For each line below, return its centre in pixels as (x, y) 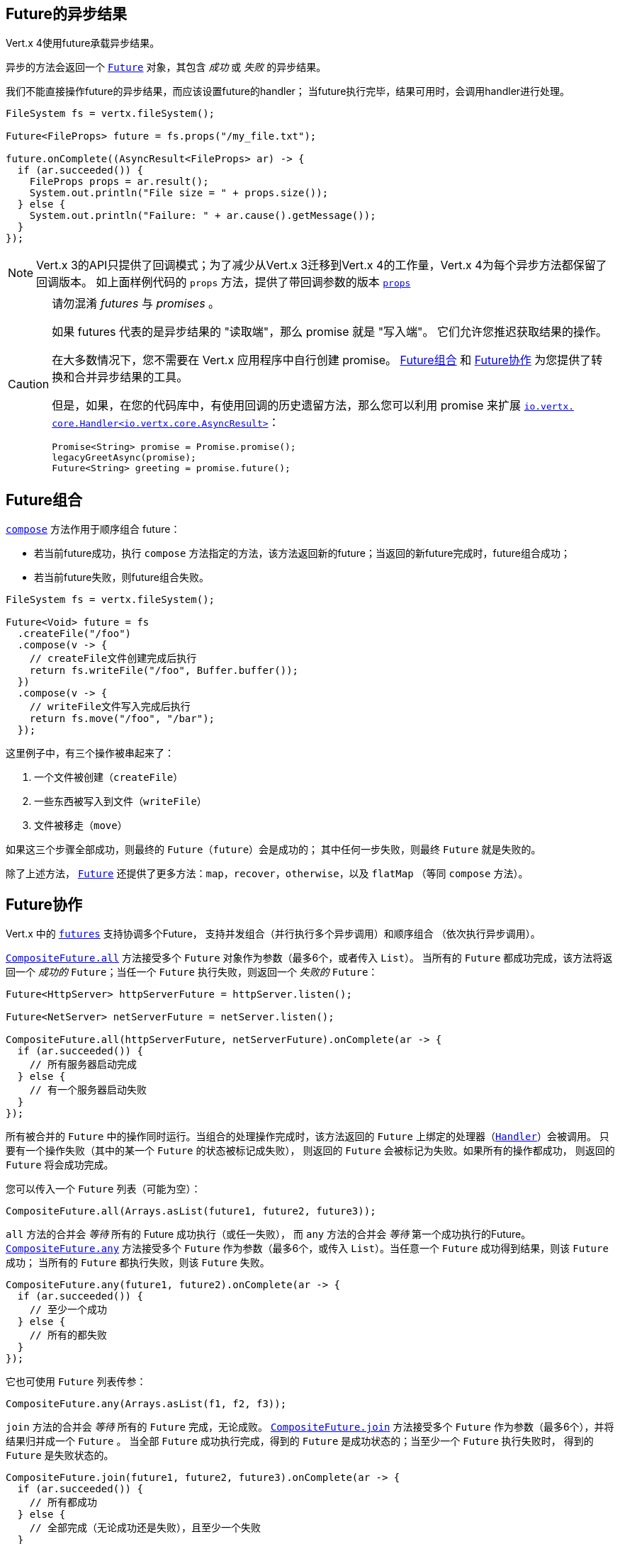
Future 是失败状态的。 (60, 1455)
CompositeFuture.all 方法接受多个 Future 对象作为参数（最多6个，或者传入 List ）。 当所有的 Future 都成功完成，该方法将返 (309, 958)
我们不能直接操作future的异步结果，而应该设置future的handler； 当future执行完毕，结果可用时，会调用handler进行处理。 (288, 91)
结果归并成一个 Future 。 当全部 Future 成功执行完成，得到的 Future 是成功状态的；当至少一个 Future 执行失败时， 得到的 (300, 1441)
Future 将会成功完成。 (60, 1165)
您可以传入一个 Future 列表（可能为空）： (103, 1189)
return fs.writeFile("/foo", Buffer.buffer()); (164, 671)
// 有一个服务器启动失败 (88, 1090)
